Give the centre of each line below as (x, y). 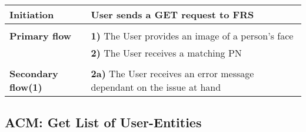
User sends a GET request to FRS (172, 14)
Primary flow (41, 36)
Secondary (34, 73)
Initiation (32, 14)
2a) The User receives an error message (172, 73)
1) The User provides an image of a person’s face (192, 36)
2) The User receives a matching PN (166, 53)
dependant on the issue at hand (156, 87)
